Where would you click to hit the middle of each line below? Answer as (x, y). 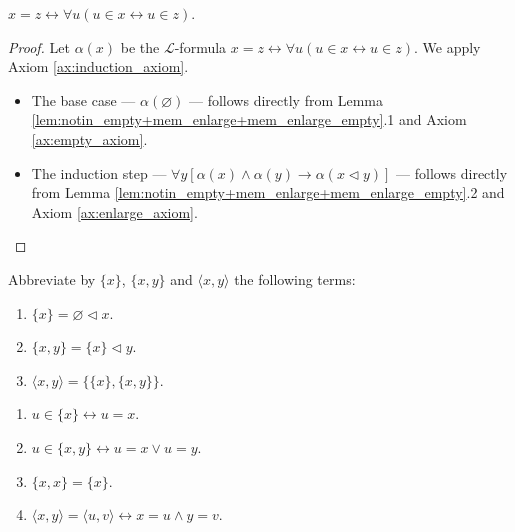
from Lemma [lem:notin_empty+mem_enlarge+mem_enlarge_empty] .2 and (268, 192)
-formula (200, 46)
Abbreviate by (52, 278)
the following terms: (295, 278)
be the (140, 46)
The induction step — (99, 172)
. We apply (447, 46)
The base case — (83, 99)
